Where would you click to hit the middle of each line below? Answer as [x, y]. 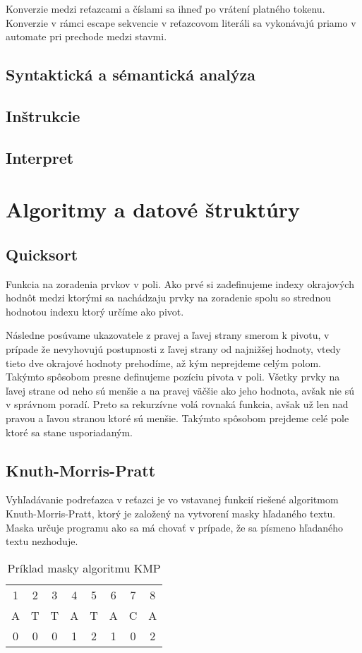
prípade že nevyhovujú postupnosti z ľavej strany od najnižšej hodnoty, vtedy [173, 349]
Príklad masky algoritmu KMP [84, 568]
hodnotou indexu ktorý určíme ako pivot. [95, 311]
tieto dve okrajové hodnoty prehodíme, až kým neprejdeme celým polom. [163, 363]
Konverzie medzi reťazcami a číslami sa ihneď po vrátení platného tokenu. [165, 8]
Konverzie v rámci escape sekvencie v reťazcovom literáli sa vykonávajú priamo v [181, 22]
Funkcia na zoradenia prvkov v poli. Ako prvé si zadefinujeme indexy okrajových [180, 283]
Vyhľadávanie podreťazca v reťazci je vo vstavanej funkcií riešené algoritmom [172, 499]
